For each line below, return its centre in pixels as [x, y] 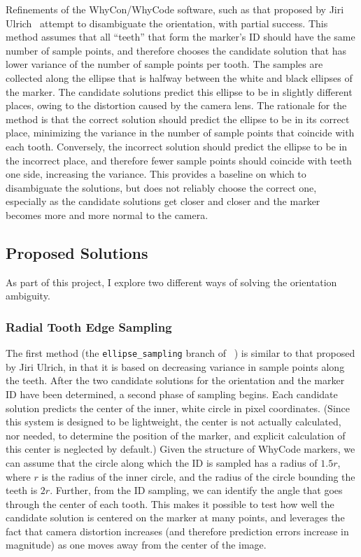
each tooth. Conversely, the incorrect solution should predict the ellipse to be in [177, 146]
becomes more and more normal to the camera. [107, 214]
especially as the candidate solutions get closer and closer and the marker [163, 201]
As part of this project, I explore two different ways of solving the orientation [171, 282]
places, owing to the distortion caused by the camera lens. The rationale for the [176, 105]
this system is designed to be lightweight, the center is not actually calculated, [174, 422]
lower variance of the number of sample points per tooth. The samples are [164, 64]
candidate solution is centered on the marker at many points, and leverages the [175, 517]
